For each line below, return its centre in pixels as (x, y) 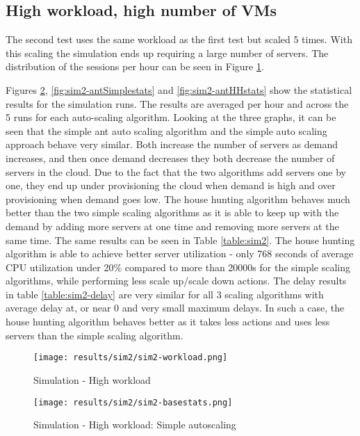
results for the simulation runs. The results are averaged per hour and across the (177, 103)
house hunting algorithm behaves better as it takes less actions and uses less (168, 322)
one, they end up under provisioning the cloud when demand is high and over (171, 185)
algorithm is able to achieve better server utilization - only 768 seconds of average (180, 253)
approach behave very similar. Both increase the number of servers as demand (172, 144)
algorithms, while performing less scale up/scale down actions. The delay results (176, 281)
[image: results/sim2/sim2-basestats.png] (133, 402)
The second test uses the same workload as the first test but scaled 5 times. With (179, 39)
